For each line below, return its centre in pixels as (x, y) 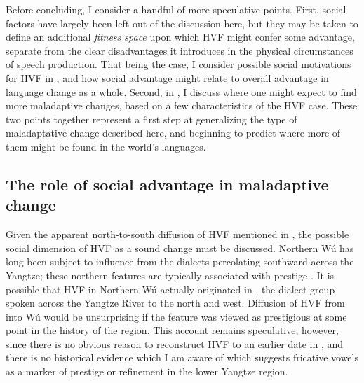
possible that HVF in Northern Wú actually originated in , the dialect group (170, 289)
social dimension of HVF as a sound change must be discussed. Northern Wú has (180, 248)
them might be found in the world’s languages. (106, 146)
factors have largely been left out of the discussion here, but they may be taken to (182, 23)
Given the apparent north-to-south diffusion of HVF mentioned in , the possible (177, 234)
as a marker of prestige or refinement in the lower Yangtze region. (147, 371)
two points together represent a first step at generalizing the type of (151, 119)
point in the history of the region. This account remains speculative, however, (172, 330)
